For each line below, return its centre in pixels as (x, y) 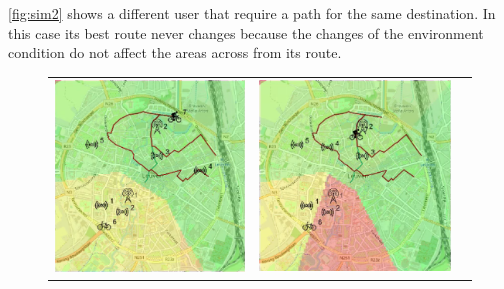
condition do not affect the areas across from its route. (175, 52)
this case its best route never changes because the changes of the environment (246, 32)
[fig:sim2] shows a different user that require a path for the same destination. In (252, 13)
